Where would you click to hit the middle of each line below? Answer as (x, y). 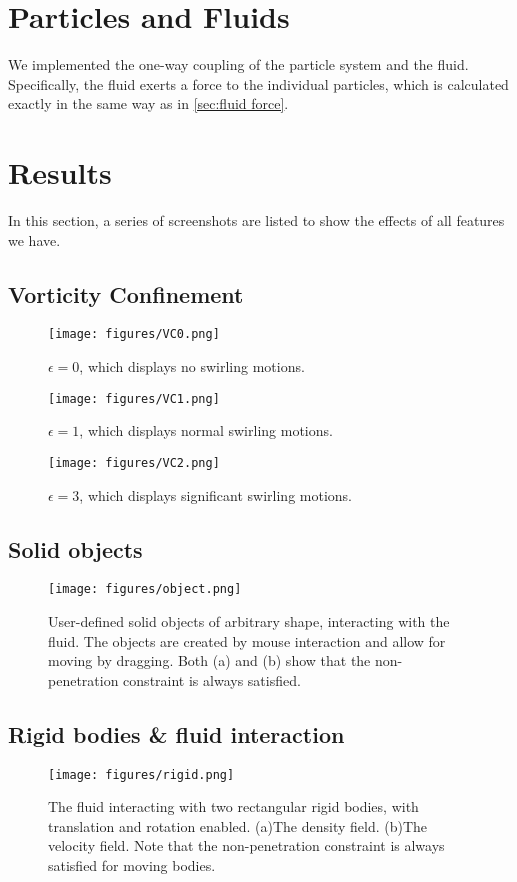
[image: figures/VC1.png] (134, 398)
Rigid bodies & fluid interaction (176, 733)
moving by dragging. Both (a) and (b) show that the (209, 660)
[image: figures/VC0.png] (134, 334)
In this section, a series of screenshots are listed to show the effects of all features (256, 220)
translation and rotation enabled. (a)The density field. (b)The (238, 825)
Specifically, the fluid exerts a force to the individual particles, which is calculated (258, 83)
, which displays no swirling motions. (192, 366)
